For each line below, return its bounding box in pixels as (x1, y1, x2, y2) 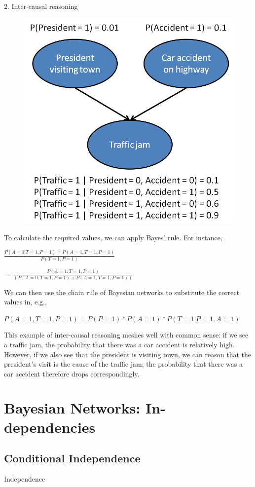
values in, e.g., (4, 297, 47, 307)
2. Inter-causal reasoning (4, 1, 78, 11)
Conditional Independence (4, 450, 141, 466)
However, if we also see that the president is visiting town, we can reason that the (4, 349, 252, 359)
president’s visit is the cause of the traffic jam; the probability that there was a (4, 359, 243, 369)
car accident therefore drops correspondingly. (4, 368, 140, 378)
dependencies (4, 416, 96, 437)
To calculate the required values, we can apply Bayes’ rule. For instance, (4, 232, 222, 242)
